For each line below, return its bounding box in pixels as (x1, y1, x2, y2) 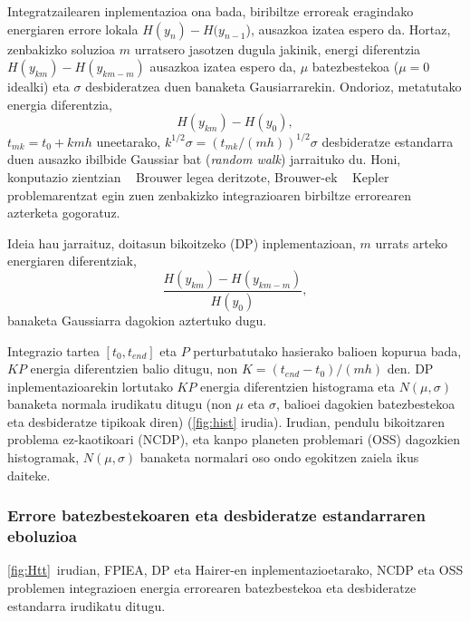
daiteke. (7, 465, 51, 484)
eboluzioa (7, 525, 77, 548)
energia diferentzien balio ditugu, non (30, 359, 238, 378)
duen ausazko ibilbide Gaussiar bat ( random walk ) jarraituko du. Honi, (7, 150, 401, 169)
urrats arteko (375, 233, 447, 252)
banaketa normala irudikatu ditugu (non (7, 394, 232, 413)
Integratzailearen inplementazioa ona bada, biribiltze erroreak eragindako (7, 2, 414, 20)
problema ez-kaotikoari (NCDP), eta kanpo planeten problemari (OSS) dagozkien (7, 430, 460, 449)
